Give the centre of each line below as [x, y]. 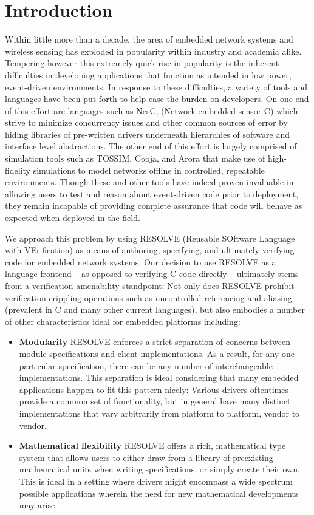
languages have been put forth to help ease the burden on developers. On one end [157, 99]
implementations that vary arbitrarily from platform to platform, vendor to [159, 413]
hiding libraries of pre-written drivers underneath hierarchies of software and [147, 134]
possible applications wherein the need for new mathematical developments [159, 493]
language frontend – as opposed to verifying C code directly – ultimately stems [152, 274]
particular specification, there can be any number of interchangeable [146, 365]
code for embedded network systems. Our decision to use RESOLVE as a [141, 261]
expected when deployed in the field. [73, 218]
